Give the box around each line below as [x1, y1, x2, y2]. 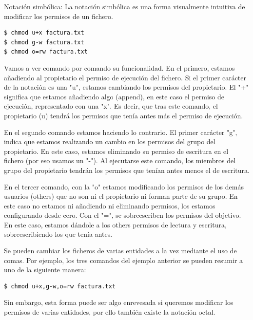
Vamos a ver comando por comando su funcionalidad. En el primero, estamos [4, 62, 235, 73]
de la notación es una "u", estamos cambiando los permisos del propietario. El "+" [4, 82, 249, 92]
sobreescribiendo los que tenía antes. [4, 229, 113, 239]
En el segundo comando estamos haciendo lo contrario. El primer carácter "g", [4, 127, 237, 137]
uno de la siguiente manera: [4, 264, 86, 275]
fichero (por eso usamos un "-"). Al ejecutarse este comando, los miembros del [4, 155, 236, 166]
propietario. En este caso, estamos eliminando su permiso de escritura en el [4, 146, 229, 156]
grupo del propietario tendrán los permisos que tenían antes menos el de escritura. [4, 165, 250, 175]
